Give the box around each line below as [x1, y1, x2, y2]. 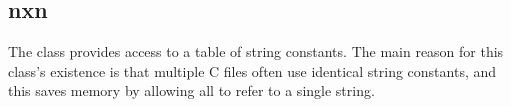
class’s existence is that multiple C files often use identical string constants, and [8, 60, 497, 81]
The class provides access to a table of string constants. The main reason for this [8, 41, 504, 62]
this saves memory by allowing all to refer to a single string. [8, 80, 375, 101]
